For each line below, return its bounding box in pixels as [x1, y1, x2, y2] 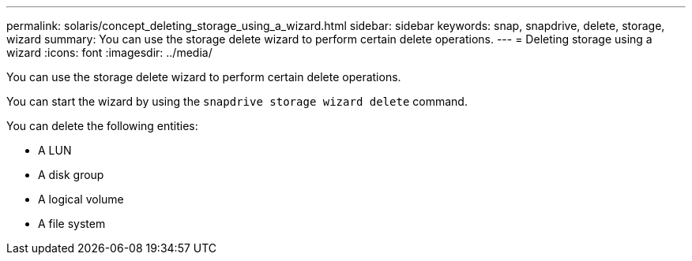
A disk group [38, 168, 104, 181]
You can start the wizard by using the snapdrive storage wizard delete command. [6, 95, 468, 108]
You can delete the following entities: [6, 119, 198, 132]
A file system [38, 217, 106, 230]
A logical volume [38, 192, 124, 206]
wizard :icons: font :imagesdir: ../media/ [6, 46, 212, 59]
